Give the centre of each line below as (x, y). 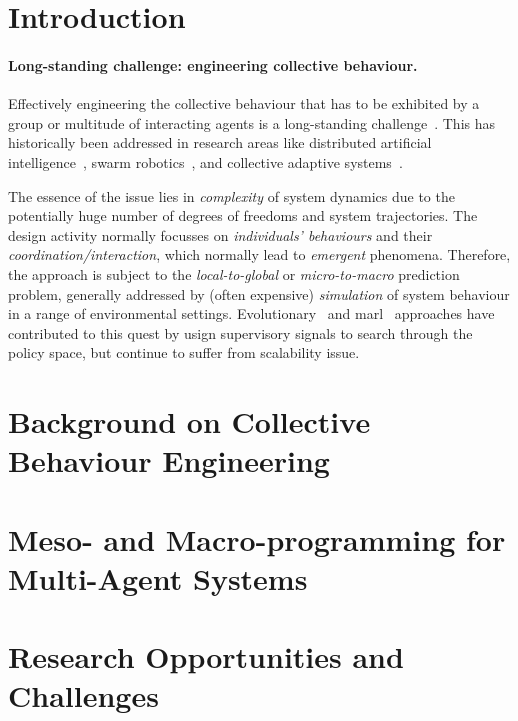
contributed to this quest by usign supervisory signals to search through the (240, 332)
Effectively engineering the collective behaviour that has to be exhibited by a (244, 103)
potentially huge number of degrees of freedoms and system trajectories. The (243, 215)
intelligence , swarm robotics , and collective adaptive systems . (205, 161)
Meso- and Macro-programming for (257, 538)
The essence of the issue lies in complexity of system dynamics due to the (231, 195)
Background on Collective (189, 421)
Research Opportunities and (206, 656)
